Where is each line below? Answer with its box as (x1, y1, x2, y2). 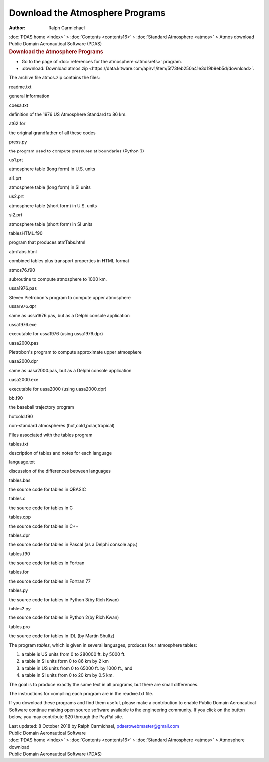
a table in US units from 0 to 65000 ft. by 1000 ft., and (21, 665, 133, 671)
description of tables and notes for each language (9, 450, 112, 456)
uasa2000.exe (9, 377, 39, 383)
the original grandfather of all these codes (9, 130, 96, 136)
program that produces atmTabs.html (9, 239, 86, 245)
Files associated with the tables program (9, 432, 93, 438)
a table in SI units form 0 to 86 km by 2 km (21, 658, 109, 664)
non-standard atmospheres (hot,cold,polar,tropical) (9, 423, 115, 429)
